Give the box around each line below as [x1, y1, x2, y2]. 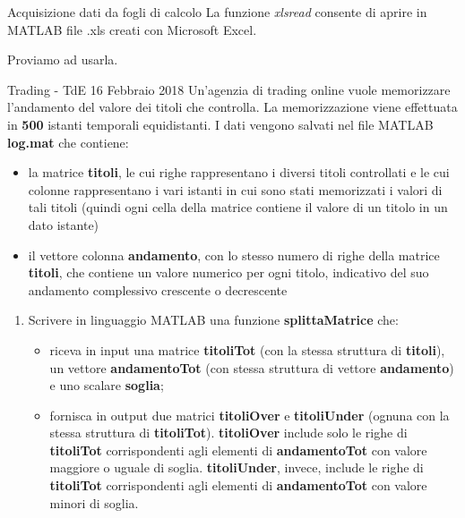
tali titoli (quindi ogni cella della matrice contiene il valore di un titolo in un [28, 198, 448, 217]
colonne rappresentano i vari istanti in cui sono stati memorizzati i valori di [28, 180, 443, 199]
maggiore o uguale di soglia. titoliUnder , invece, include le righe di [49, 458, 424, 477]
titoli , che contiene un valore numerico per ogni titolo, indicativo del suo [28, 263, 429, 282]
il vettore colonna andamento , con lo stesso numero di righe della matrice [28, 245, 440, 264]
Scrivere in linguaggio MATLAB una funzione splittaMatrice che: [28, 310, 399, 329]
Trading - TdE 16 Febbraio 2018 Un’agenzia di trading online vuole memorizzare [7, 80, 451, 98]
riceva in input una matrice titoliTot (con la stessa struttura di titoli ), [49, 340, 445, 359]
